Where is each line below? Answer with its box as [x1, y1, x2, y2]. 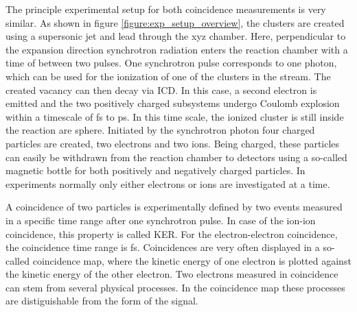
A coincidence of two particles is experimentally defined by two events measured [5, 200, 343, 214]
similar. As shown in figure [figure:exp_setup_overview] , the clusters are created [5, 15, 345, 29]
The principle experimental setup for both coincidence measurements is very [5, 2, 326, 16]
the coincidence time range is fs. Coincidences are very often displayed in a [5, 240, 320, 254]
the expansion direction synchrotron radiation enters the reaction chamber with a [5, 42, 348, 56]
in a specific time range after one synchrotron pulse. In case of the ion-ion [5, 213, 316, 227]
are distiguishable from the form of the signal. [5, 293, 198, 308]
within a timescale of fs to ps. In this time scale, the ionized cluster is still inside [5, 109, 344, 123]
